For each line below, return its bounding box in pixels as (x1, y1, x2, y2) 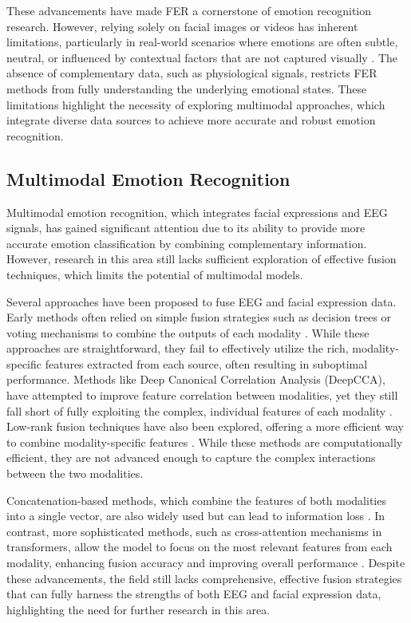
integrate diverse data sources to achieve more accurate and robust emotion (6, 112, 376, 128)
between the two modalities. (6, 465, 144, 482)
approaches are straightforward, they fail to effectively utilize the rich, (6, 340, 349, 357)
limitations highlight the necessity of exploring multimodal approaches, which (6, 96, 385, 112)
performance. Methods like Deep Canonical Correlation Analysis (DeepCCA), (6, 371, 385, 388)
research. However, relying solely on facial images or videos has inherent (6, 18, 358, 34)
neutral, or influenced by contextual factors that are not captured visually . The (6, 49, 398, 65)
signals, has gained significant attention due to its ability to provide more (6, 219, 366, 236)
